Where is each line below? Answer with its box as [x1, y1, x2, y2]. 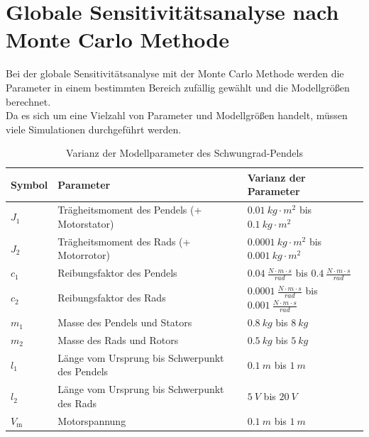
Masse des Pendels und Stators [57, 315, 192, 330]
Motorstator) [57, 216, 114, 231]
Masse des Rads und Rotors [57, 333, 179, 348]
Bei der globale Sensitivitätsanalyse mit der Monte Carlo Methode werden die [6, 66, 344, 81]
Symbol [11, 177, 48, 192]
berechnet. [6, 94, 51, 109]
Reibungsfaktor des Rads [57, 290, 166, 305]
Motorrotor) [57, 248, 110, 262]
